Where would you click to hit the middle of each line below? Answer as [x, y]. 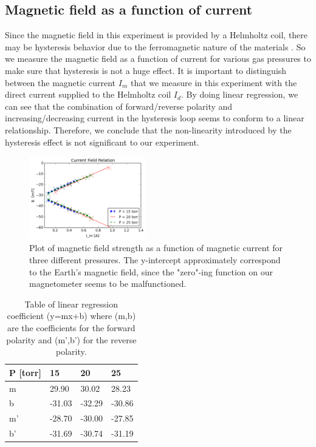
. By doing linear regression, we [239, 94]
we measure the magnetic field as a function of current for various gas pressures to [158, 59]
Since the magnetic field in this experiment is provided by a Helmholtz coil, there [156, 35]
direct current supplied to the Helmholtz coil [88, 94]
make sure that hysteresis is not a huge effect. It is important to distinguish [146, 70]
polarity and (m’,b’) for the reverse [71, 339]
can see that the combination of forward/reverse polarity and [119, 106]
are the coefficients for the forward [71, 327]
